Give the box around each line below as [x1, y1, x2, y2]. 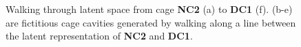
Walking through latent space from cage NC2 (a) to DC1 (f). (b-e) [6, 2, 293, 16]
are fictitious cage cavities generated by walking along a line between [6, 15, 296, 29]
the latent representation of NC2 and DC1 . [6, 29, 193, 43]
